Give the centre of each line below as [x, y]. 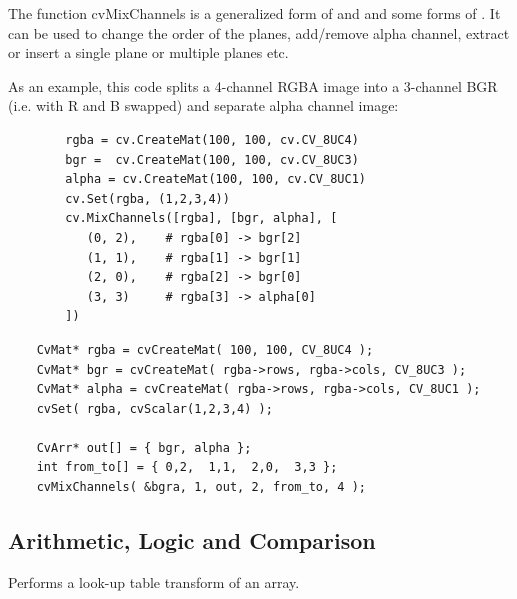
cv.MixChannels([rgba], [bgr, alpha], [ [201, 218]
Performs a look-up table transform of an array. [154, 581]
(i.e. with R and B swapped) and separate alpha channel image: [203, 105]
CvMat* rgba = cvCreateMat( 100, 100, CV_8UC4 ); [205, 349]
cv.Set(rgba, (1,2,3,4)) [147, 198]
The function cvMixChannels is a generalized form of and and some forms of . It [254, 13]
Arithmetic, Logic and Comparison [192, 540]
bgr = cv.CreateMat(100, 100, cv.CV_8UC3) [212, 159]
